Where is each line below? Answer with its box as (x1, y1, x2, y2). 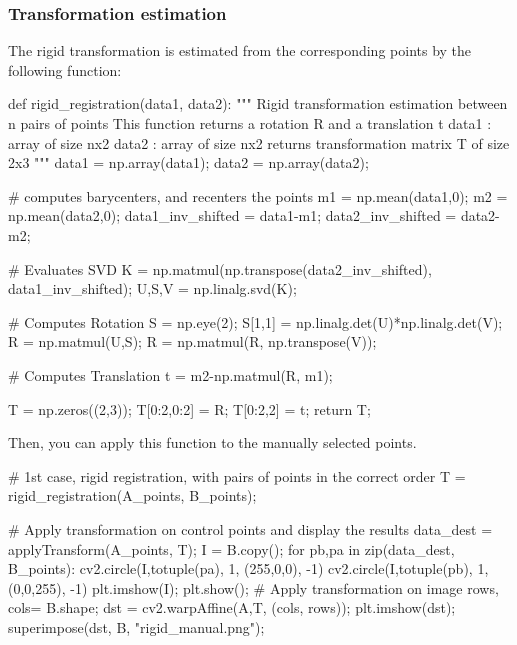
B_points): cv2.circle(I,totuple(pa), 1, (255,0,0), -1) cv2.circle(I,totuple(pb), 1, (8, 558, 489, 579)
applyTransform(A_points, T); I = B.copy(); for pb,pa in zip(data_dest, (8, 538, 455, 559)
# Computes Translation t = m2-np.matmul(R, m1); (8, 364, 333, 385)
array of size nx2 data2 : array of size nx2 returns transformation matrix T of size (8, 132, 510, 153)
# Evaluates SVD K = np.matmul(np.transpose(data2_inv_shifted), (8, 258, 432, 279)
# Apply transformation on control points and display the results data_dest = (8, 518, 493, 539)
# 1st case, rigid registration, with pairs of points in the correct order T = (8, 465, 466, 486)
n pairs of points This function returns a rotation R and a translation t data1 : (8, 113, 492, 133)
